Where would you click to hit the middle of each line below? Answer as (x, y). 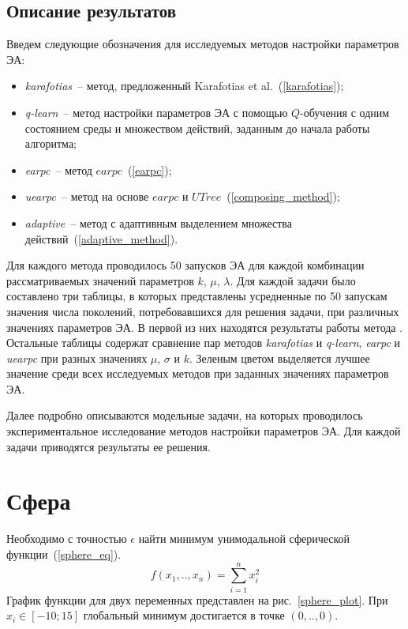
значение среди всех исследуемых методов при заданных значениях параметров (198, 373)
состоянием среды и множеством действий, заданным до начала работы (197, 128)
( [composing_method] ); (283, 196)
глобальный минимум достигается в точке (184, 615)
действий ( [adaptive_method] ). (101, 238)
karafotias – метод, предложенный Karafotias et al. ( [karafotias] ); (184, 86)
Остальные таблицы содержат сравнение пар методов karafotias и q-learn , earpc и (203, 343)
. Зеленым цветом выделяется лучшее (279, 358)
